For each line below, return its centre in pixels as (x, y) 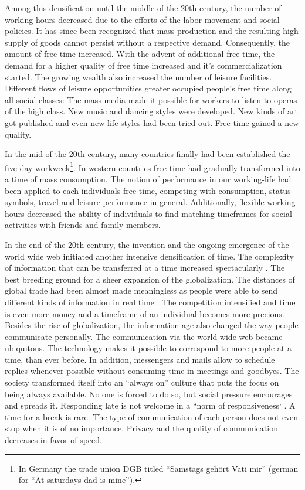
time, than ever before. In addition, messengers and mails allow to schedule (140, 359)
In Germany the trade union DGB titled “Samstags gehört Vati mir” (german (158, 468)
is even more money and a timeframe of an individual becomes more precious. (145, 313)
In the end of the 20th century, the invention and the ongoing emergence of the (147, 244)
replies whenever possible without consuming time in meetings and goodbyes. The (152, 371)
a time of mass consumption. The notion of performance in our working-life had (148, 178)
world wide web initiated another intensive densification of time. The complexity (149, 256)
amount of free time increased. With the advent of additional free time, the (140, 54)
